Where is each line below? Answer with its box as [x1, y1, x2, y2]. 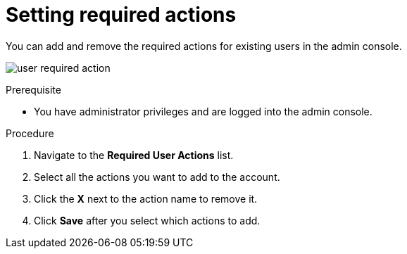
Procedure [6, 127, 54, 139]
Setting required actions [6, 3, 237, 27]
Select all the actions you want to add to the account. [34, 170, 280, 183]
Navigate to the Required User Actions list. [34, 148, 234, 161]
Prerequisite [6, 83, 61, 96]
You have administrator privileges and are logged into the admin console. [34, 105, 372, 118]
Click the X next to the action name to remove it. [34, 192, 258, 205]
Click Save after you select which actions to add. [34, 214, 261, 227]
